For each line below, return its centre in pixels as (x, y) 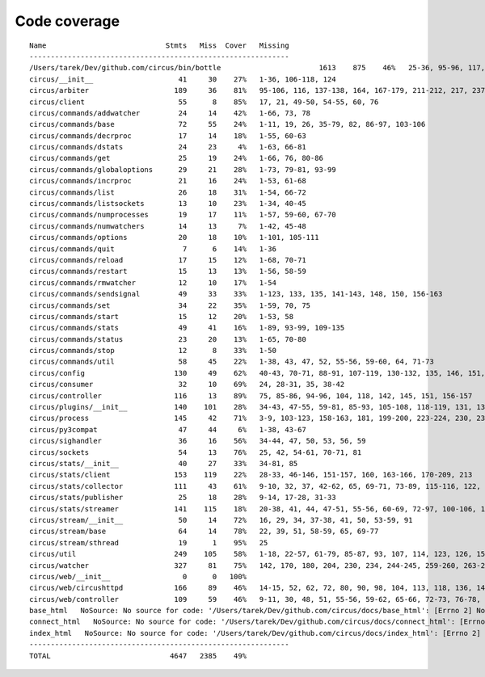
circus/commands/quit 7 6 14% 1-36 (153, 249)
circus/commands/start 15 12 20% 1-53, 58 (162, 316)
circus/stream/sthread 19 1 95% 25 (149, 542)
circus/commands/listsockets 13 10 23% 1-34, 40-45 (168, 204)
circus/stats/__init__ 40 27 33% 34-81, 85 (164, 463)
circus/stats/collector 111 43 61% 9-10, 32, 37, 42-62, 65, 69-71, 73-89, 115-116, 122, (255, 486)
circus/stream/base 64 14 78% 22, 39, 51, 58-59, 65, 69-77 (204, 532)
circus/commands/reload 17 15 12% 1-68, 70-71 (168, 260)
